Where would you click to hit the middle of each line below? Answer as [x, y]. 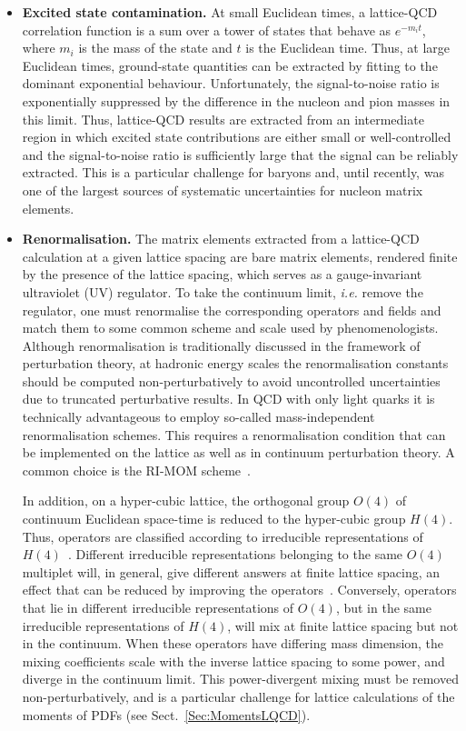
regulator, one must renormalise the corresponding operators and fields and [232, 310]
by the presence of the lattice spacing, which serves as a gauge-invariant [222, 274]
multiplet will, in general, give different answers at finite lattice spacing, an [231, 571]
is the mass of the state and [155, 48]
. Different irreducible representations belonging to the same [235, 554]
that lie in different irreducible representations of [158, 607]
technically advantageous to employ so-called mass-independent [198, 417]
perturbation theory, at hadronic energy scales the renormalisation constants [235, 363]
